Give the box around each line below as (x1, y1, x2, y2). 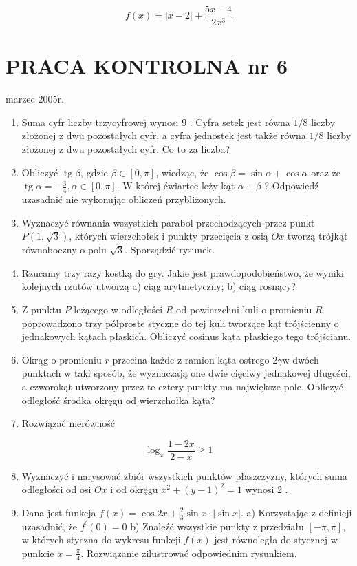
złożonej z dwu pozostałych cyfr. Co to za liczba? (21, 141, 230, 156)
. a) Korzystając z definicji (240, 505, 352, 519)
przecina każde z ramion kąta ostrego (112, 352, 270, 366)
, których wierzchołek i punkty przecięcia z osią (69, 229, 268, 243)
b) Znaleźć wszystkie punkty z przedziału (130, 518, 304, 533)
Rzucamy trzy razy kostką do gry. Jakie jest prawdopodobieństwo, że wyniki (21, 265, 345, 280)
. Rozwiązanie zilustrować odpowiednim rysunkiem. (80, 545, 297, 560)
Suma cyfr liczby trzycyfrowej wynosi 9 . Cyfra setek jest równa (21, 114, 290, 129)
